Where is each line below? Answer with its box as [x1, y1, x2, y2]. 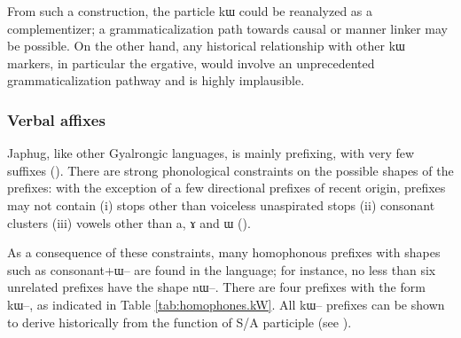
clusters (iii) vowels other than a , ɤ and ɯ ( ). [7, 213, 251, 232]
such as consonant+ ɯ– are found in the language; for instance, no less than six [7, 260, 436, 279]
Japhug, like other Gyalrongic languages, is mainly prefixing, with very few [7, 144, 415, 162]
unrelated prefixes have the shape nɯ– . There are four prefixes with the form [7, 278, 426, 296]
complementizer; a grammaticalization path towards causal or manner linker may [7, 19, 448, 37]
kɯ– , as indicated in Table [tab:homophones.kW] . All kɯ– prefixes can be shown [7, 295, 445, 313]
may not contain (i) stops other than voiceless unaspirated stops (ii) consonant [7, 195, 435, 214]
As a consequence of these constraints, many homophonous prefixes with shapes [7, 243, 441, 262]
